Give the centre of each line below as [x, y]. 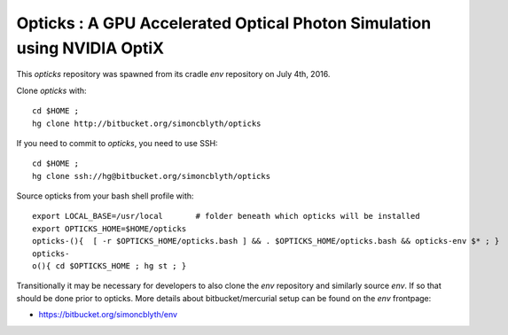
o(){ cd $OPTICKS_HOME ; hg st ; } [109, 266]
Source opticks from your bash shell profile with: [105, 196]
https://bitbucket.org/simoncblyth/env [108, 315]
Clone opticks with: [52, 90]
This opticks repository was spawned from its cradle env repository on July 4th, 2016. [173, 74]
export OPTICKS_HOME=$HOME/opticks [109, 229]
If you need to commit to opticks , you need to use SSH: [117, 143]
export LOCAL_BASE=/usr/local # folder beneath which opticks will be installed [226, 216]
